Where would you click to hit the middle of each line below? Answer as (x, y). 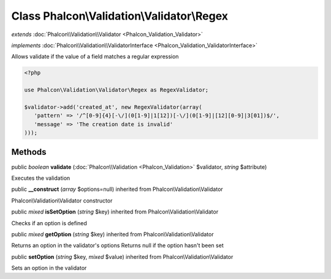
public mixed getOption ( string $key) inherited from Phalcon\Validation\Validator (112, 234)
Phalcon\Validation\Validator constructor (62, 200)
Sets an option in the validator (49, 268)
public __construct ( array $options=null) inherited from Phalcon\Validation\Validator (117, 189)
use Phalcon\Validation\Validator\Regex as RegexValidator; (116, 90)
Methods (29, 152)
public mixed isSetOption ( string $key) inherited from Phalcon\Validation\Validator (115, 212)
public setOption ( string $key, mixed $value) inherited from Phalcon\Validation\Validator (122, 256)
